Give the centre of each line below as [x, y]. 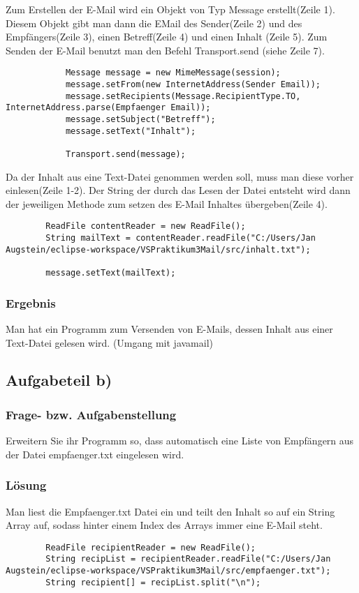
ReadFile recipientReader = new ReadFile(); [151, 547]
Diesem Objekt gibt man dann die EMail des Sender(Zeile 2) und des [154, 23]
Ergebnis [31, 302]
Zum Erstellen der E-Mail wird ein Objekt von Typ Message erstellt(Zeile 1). [170, 9]
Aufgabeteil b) [59, 380]
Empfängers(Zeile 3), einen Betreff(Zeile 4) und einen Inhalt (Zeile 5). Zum [167, 37]
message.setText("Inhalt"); [131, 131]
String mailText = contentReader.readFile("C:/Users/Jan [181, 238]
